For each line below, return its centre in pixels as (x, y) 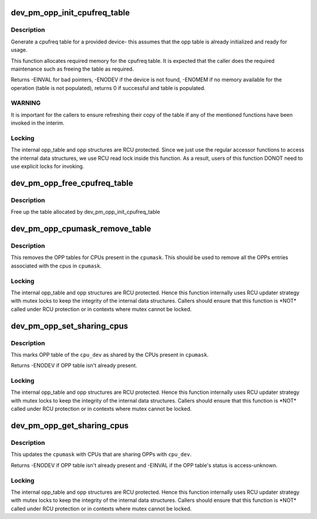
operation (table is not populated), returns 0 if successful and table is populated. (108, 88)
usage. (19, 50)
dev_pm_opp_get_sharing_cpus (70, 426)
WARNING (26, 103)
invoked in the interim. (38, 123)
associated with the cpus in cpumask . (56, 266)
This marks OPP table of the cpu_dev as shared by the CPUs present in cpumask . (110, 354)
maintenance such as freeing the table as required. (72, 69)
